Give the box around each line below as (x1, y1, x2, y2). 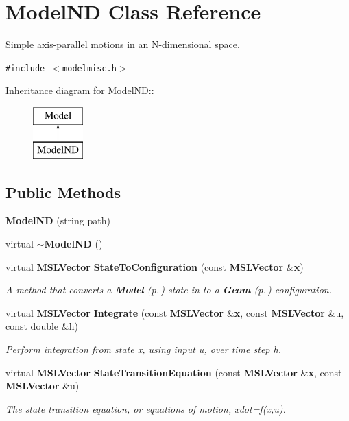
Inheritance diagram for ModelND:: (5, 83, 154, 97)
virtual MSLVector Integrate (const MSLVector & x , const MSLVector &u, (5, 305, 344, 320)
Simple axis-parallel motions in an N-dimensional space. (5, 37, 240, 51)
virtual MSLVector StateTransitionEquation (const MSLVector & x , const (5, 365, 342, 379)
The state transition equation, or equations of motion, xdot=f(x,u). (5, 401, 286, 416)
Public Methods (5, 181, 121, 202)
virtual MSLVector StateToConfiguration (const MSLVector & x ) (5, 259, 304, 274)
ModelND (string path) (5, 213, 110, 228)
